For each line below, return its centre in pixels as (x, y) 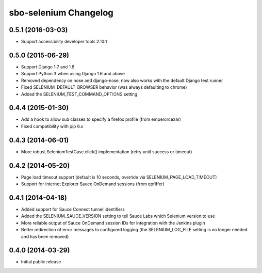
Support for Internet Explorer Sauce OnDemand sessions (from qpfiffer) (93, 184)
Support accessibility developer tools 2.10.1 (64, 42)
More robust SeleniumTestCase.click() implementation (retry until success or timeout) (107, 152)
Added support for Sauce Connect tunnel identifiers (73, 209)
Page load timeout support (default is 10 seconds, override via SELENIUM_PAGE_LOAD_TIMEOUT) (119, 177)
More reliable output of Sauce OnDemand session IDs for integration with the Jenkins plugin (113, 223)
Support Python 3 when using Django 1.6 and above (73, 74)
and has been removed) (45, 236)
